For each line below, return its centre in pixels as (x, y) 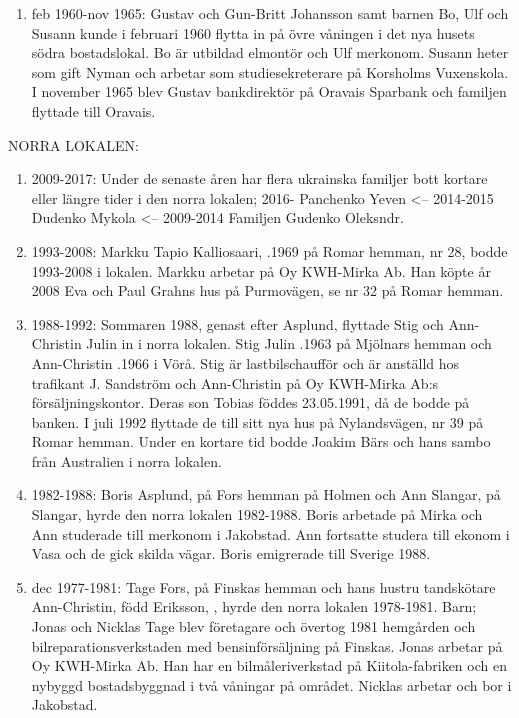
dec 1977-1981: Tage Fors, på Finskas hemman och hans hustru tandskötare (263, 586)
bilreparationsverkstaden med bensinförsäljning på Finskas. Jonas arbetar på (267, 645)
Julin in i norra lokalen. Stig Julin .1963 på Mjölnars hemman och (289, 343)
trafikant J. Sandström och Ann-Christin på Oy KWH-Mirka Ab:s (235, 382)
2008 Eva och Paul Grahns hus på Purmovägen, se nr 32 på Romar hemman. (267, 290)
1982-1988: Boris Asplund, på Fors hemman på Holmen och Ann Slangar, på (266, 494)
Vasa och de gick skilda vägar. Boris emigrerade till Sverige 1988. (231, 553)
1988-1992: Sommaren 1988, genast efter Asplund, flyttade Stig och (237, 323)
